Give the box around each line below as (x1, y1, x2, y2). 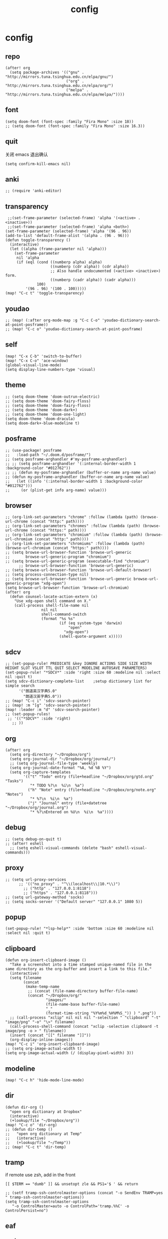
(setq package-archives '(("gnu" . (10, 70, 85, 75)
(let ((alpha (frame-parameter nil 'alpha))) (10, 247, 107, 252)
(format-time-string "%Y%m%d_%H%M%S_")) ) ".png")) (45, 1011, 156, 1016)
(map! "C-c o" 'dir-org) (5, 1122, 57, 1127)
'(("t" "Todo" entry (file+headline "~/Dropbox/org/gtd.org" (23, 774, 154, 779)
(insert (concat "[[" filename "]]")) (10, 1033, 92, 1038)
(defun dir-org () (5, 1105, 44, 1110)
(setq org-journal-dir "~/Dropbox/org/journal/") (10, 756, 116, 761)
